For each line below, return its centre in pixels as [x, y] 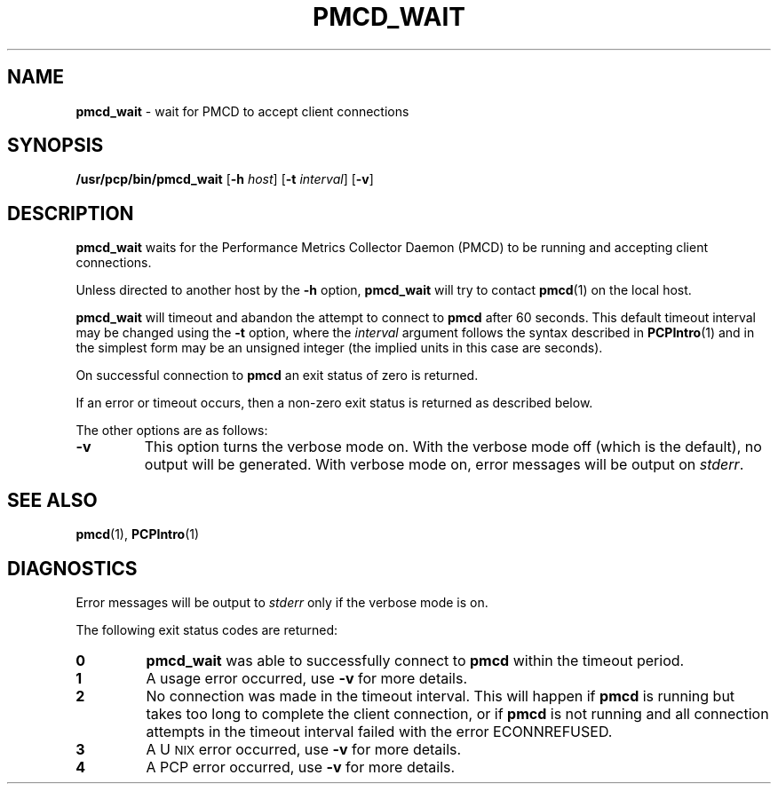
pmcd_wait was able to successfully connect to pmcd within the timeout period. [415, 660]
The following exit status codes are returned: [207, 629]
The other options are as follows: [172, 431]
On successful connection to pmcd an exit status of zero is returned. [277, 376]
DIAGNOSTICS [72, 568]
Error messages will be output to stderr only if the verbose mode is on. [282, 602]
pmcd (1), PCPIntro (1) [138, 534]
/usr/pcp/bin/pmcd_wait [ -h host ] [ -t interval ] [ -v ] [225, 179]
